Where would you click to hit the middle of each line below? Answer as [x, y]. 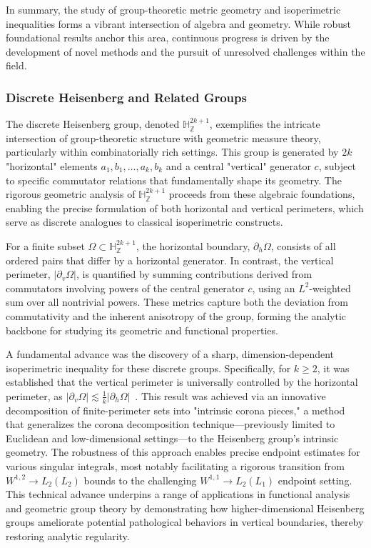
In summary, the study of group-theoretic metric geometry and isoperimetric [173, 9]
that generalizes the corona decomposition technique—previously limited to [171, 424]
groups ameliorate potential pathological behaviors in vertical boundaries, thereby [185, 522]
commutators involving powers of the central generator [125, 288]
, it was [333, 368]
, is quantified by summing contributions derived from [194, 274]
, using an [274, 288]
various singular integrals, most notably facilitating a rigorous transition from [175, 466]
